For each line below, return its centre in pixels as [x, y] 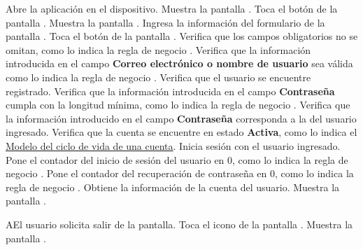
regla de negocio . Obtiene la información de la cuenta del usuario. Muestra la [173, 187]
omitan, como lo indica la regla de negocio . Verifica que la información [158, 49]
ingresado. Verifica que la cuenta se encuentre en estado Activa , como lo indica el [181, 132]
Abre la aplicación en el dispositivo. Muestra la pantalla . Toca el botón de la [172, 8]
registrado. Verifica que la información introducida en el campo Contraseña [170, 91]
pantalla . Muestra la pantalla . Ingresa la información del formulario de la [165, 22]
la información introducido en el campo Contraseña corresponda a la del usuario [181, 118]
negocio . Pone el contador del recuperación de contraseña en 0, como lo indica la [180, 173]
